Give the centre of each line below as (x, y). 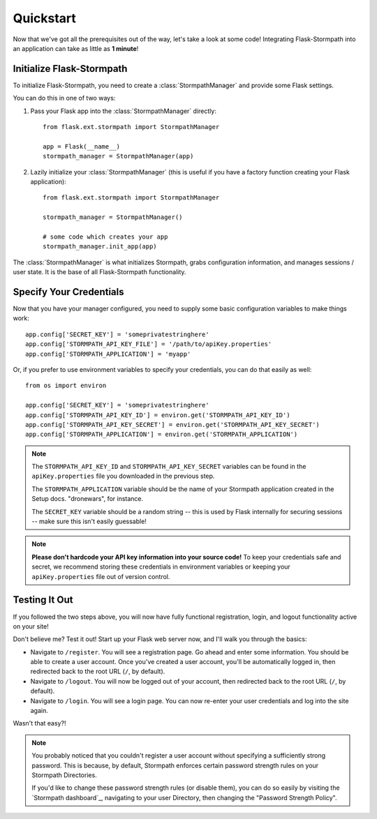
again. (39, 711)
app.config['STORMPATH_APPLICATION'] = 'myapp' (108, 354)
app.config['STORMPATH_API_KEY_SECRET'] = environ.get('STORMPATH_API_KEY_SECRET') (173, 424)
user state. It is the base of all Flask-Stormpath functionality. (99, 272)
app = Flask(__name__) (82, 146)
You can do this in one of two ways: (64, 98)
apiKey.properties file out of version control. (101, 576)
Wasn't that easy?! (39, 723)
